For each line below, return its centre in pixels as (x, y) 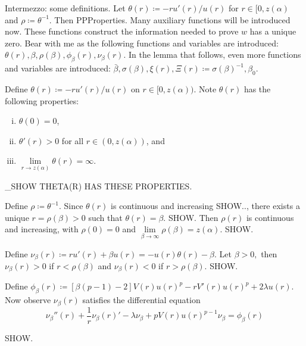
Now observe (28, 300)
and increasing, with (42, 229)
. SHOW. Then (191, 217)
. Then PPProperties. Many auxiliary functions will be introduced (170, 19)
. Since (71, 206)
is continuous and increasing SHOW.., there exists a (205, 206)
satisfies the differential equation (141, 300)
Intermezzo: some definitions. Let (65, 8)
